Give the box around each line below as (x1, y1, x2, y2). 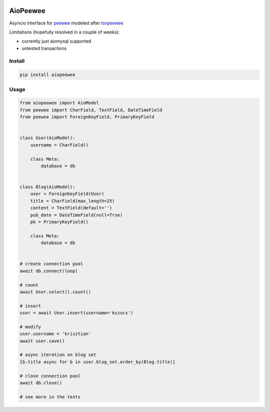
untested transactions (21, 45, 67, 51)
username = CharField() (30, 142, 88, 147)
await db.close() (19, 380, 62, 385)
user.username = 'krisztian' (19, 331, 91, 337)
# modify (19, 324, 41, 329)
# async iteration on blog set (19, 352, 97, 357)
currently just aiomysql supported (21, 38, 91, 44)
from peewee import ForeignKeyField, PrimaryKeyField (19, 114, 154, 120)
